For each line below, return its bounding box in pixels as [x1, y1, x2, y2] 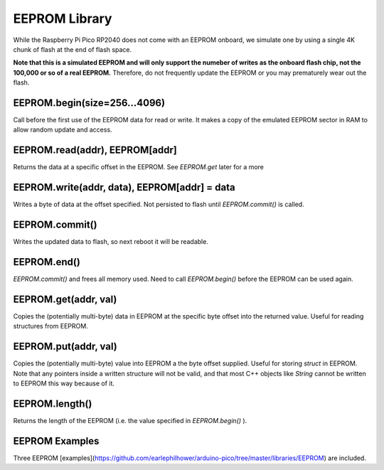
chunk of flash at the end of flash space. [13, 45, 132, 53]
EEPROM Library [13, 11, 112, 26]
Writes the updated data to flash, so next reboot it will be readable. [13, 237, 209, 246]
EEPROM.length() [13, 397, 92, 410]
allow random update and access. [13, 125, 113, 134]
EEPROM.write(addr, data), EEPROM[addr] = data [13, 181, 236, 193]
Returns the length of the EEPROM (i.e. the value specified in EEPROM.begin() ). [13, 416, 247, 424]
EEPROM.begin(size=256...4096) [13, 97, 166, 109]
